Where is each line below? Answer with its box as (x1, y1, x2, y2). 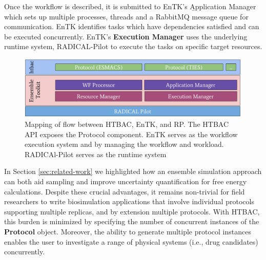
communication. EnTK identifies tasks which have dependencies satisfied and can (4, 21, 259, 32)
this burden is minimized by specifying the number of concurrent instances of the (4, 216, 259, 227)
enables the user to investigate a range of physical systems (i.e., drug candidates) (4, 236, 258, 247)
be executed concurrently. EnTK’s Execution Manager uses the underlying (4, 31, 248, 41)
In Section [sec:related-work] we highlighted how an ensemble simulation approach (4, 166, 262, 177)
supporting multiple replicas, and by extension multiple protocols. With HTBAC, (4, 206, 260, 216)
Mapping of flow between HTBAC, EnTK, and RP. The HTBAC (25, 119, 229, 129)
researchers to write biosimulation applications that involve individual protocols (4, 196, 254, 207)
